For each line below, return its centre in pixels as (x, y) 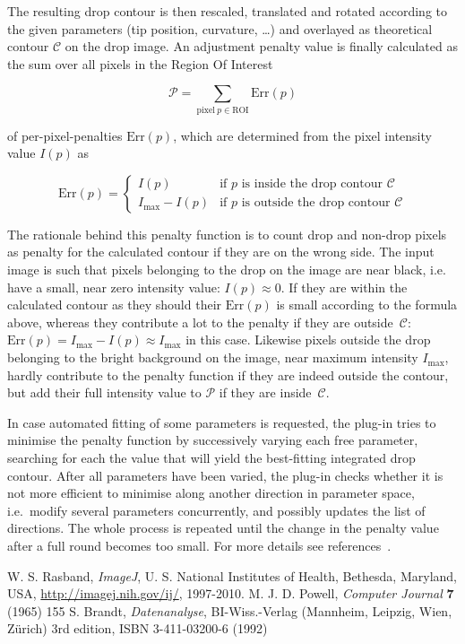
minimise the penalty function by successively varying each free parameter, (213, 440)
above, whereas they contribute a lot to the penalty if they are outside (200, 322)
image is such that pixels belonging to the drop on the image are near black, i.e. (227, 270)
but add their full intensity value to (104, 392)
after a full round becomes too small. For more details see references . (199, 545)
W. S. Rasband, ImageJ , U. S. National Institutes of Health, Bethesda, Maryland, (232, 575)
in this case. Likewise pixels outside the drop (308, 339)
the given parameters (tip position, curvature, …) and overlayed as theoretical (220, 28)
